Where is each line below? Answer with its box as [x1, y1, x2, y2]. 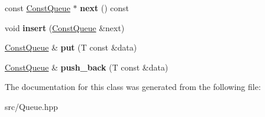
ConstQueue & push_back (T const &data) [5, 61, 168, 73]
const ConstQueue [5, 2, 71, 14]
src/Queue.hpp [5, 100, 58, 112]
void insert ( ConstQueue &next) [5, 21, 125, 34]
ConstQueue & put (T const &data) [5, 41, 137, 54]
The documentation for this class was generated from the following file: [5, 81, 261, 93]
